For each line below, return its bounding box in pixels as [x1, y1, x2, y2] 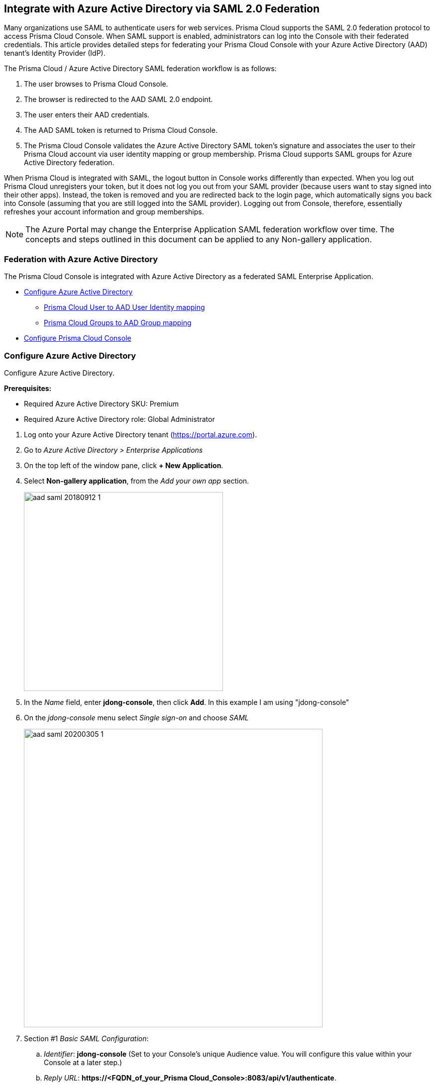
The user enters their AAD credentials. [24, 110, 150, 119]
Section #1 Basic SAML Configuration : [24, 1034, 149, 1043]
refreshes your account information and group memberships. [4, 207, 204, 216]
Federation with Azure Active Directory [4, 254, 158, 264]
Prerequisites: [4, 384, 52, 393]
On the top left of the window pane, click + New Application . [24, 461, 223, 470]
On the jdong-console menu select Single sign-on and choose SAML [24, 713, 249, 722]
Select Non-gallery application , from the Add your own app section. [24, 476, 249, 485]
